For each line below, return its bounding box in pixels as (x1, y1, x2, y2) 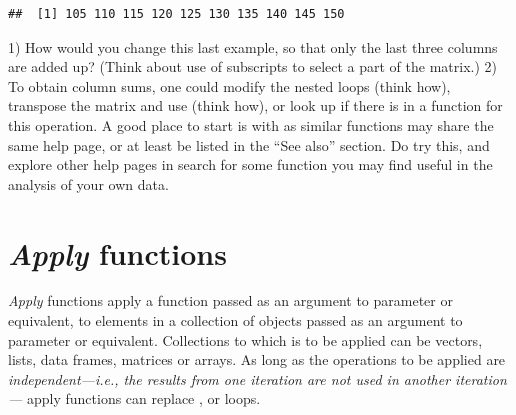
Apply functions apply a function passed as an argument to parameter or (8, 290, 453, 311)
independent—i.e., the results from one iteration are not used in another (8, 368, 451, 389)
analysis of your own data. (8, 173, 169, 194)
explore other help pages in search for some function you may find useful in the (8, 154, 493, 175)
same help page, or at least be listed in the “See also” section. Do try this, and (8, 134, 490, 155)
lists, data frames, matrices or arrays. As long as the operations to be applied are (8, 349, 506, 370)
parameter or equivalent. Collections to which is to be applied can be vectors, (8, 329, 483, 350)
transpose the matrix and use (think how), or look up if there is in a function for (8, 95, 503, 116)
